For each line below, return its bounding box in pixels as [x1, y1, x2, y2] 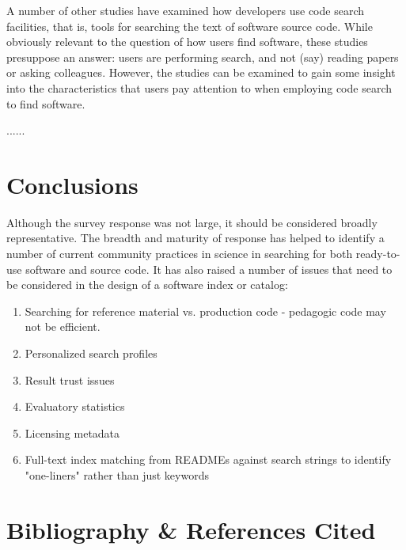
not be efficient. [25, 318, 101, 335]
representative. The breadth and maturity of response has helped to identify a [6, 229, 385, 246]
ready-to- [355, 245, 400, 262]
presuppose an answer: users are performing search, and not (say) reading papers [6, 48, 399, 65]
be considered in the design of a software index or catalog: [6, 276, 288, 293]
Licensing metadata [25, 424, 120, 441]
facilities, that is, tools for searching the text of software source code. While [6, 17, 373, 34]
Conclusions [6, 168, 138, 200]
